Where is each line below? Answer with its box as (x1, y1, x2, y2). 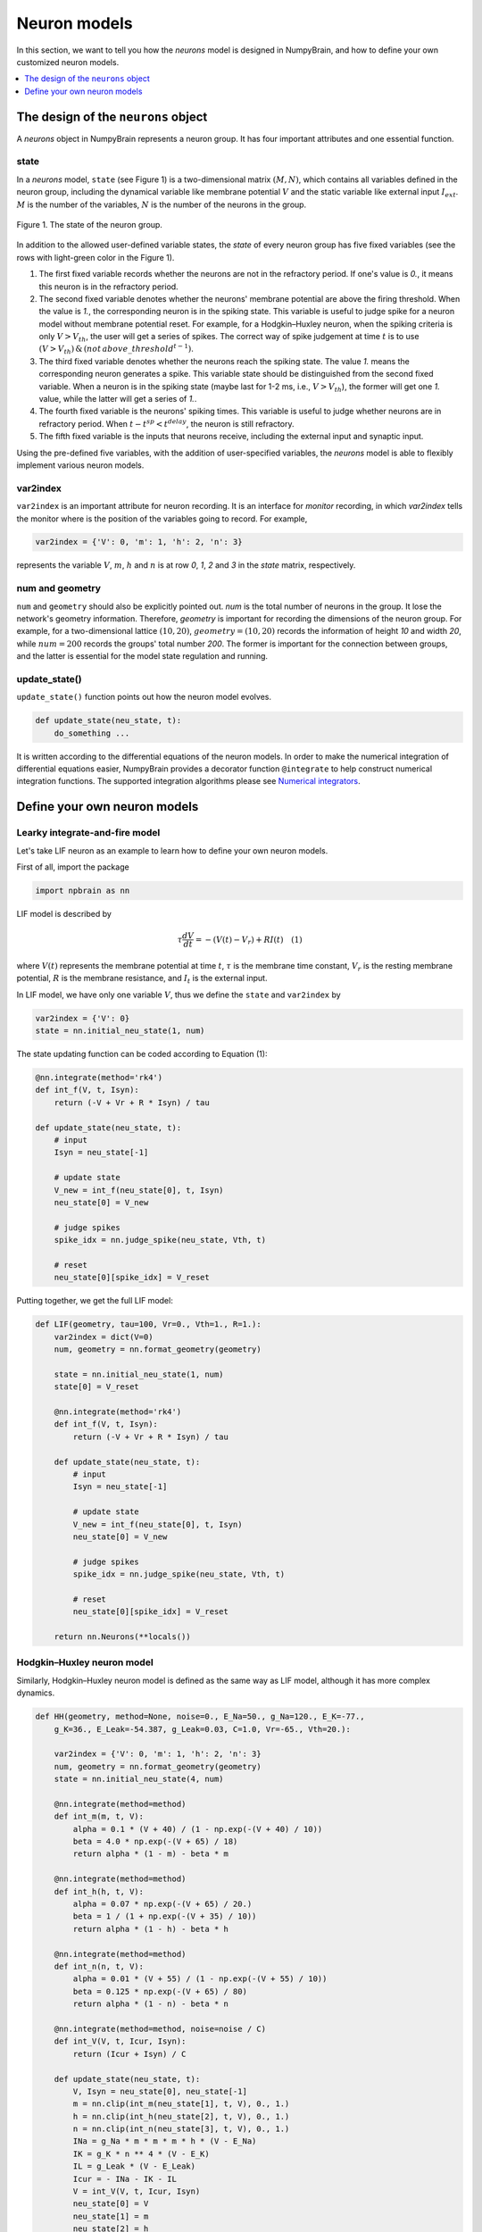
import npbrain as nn (35, 885, 130, 895)
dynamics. (16, 1687, 55, 1698)
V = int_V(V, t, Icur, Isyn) (72, 2186, 201, 2196)
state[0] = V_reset (54, 1382, 140, 1392)
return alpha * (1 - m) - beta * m (72, 1849, 229, 1859)
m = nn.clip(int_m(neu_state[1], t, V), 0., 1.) (72, 2099, 290, 2109)
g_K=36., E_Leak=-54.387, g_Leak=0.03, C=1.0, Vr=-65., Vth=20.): (54, 1724, 352, 1734)
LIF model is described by (16, 908, 112, 919)
